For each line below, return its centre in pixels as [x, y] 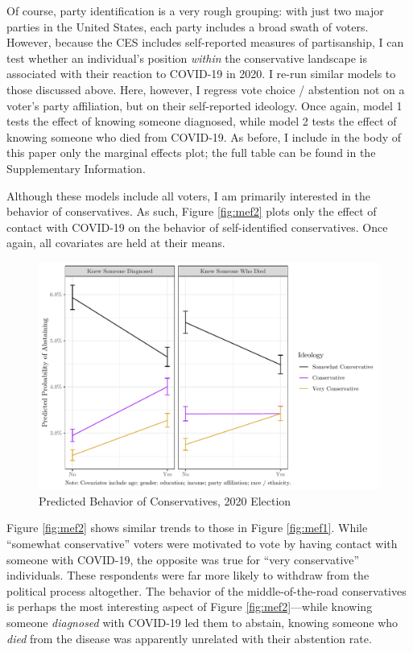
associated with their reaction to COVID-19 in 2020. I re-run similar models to [201, 74]
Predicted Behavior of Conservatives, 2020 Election [165, 500]
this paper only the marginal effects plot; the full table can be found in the [191, 153]
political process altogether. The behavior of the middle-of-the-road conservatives [206, 590]
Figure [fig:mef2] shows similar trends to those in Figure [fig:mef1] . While [187, 528]
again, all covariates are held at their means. [116, 243]
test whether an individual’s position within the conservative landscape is [187, 58]
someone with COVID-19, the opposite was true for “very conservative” [183, 559]
